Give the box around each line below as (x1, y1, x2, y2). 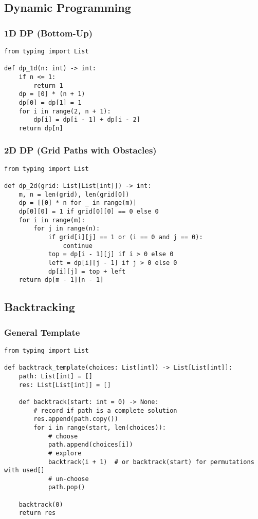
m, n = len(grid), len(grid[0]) (19, 190, 130, 198)
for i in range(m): (19, 216, 85, 224)
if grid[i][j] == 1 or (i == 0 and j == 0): (48, 234, 203, 241)
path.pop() (48, 484, 85, 491)
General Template (4, 325, 80, 338)
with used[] (4, 467, 45, 474)
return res (19, 509, 56, 517)
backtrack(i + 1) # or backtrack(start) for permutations (48, 458, 254, 466)
